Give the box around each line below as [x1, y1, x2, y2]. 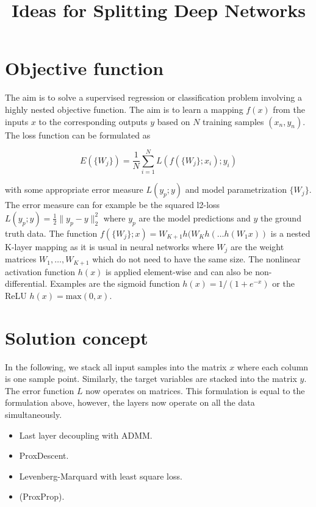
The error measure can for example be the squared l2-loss [5, 198, 220, 211]
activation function [5, 265, 76, 278]
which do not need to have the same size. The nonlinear [92, 253, 301, 265]
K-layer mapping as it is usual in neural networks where [5, 240, 214, 253]
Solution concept [5, 325, 148, 350]
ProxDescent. [19, 449, 69, 462]
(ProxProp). [19, 490, 65, 503]
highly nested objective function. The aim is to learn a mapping [5, 102, 243, 115]
